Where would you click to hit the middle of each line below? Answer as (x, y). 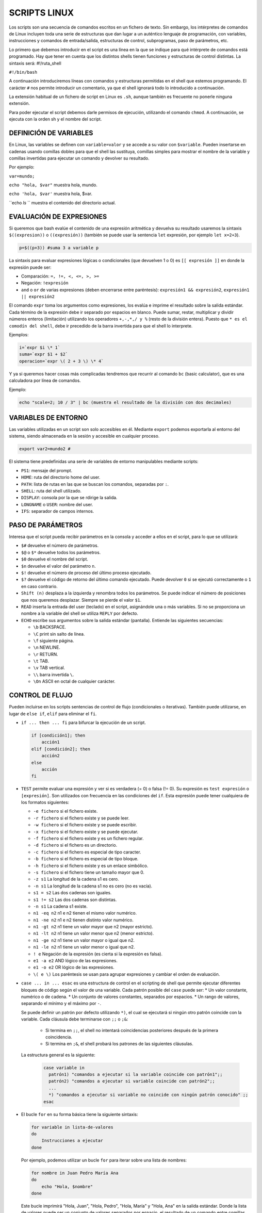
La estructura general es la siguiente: (58, 1055)
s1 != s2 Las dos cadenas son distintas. (75, 900)
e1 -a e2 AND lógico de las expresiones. (75, 961)
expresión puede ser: (30, 267)
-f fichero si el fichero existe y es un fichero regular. (89, 838)
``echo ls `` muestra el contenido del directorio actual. (62, 203)
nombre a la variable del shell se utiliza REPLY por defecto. (80, 613)
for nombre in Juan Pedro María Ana (75, 1173)
